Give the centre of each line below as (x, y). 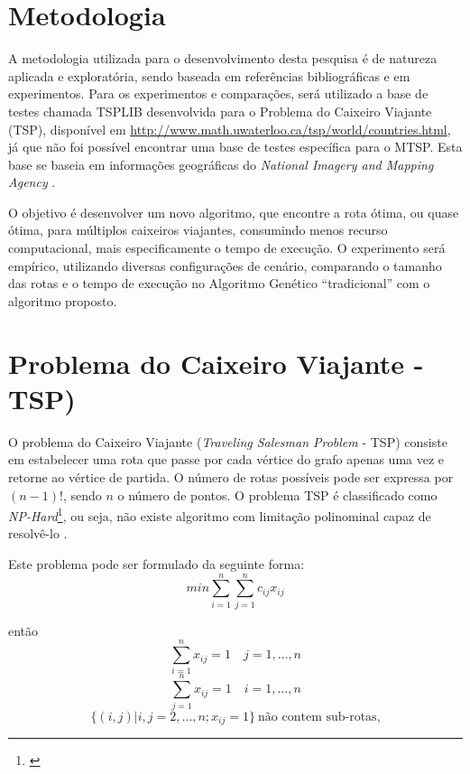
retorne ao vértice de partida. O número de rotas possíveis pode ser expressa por (231, 476)
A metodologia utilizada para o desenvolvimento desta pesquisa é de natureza (223, 58)
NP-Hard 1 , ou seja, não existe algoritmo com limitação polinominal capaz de (220, 514)
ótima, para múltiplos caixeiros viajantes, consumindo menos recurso (198, 230)
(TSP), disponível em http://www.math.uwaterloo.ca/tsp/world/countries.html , (230, 129)
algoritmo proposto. (63, 300)
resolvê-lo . (38, 533)
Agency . (32, 182)
